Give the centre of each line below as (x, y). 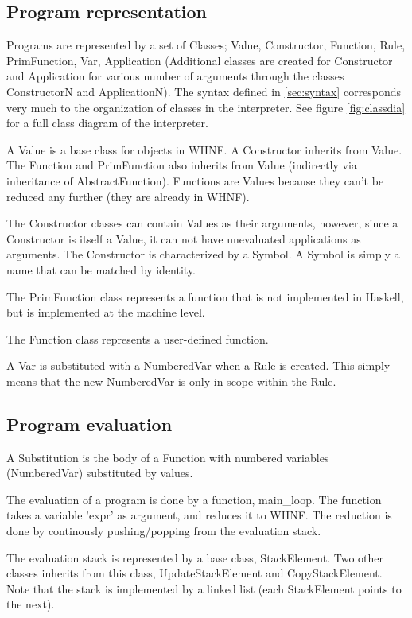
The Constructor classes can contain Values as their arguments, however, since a (202, 223)
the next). (31, 604)
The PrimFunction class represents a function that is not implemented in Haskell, (205, 296)
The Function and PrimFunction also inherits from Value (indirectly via (182, 165)
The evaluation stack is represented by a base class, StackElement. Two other (195, 557)
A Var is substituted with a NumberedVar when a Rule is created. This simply (198, 365)
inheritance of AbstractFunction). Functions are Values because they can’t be (195, 180)
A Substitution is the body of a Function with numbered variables (168, 457)
